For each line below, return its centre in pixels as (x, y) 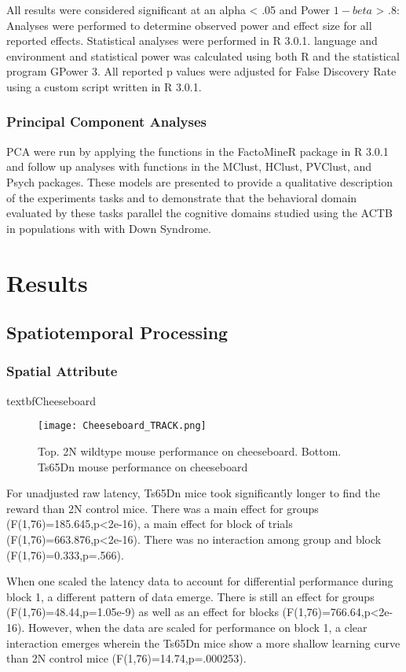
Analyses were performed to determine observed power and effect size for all (189, 25)
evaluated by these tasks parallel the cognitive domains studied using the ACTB (199, 213)
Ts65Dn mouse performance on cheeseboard (143, 466)
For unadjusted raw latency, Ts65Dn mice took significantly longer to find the (193, 493)
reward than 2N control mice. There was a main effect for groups (163, 508)
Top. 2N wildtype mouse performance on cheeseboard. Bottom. (190, 450)
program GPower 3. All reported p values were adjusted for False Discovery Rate (201, 71)
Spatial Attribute (62, 371)
